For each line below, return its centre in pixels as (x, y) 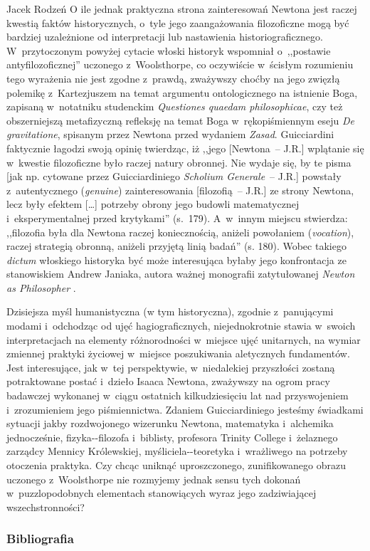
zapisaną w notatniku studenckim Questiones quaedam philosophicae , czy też (175, 106)
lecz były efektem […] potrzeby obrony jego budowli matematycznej (153, 204)
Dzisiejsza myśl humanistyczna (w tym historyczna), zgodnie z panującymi (170, 311)
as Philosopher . (41, 287)
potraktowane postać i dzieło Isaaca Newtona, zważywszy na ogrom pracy (168, 381)
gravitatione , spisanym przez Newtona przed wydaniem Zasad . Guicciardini (170, 134)
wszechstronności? (46, 507)
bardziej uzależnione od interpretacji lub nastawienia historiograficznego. (165, 37)
